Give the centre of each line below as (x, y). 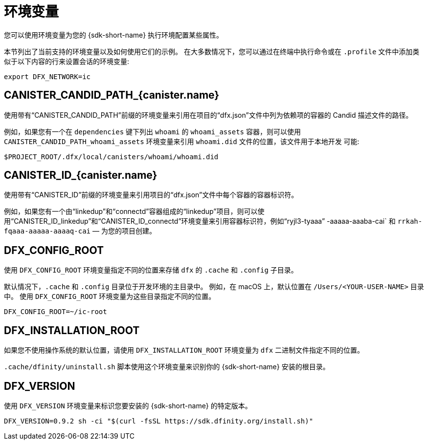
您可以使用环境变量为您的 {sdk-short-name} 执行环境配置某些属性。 (114, 35)
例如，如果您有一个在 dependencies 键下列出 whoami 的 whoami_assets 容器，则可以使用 (152, 131)
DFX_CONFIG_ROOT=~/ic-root (56, 312)
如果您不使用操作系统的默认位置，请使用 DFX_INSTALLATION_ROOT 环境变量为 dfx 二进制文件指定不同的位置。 (184, 350)
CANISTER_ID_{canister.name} (81, 175)
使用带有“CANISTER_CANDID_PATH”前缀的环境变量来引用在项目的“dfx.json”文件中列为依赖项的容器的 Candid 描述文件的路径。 (208, 115)
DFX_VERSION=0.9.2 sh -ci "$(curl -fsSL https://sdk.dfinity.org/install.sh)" (159, 421)
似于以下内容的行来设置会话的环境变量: (67, 61)
